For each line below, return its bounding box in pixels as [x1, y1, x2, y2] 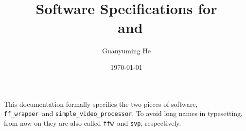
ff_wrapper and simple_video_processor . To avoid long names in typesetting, [4, 108, 243, 118]
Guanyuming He [102, 46, 151, 56]
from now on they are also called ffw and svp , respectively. [4, 117, 181, 128]
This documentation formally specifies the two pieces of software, [4, 98, 198, 109]
